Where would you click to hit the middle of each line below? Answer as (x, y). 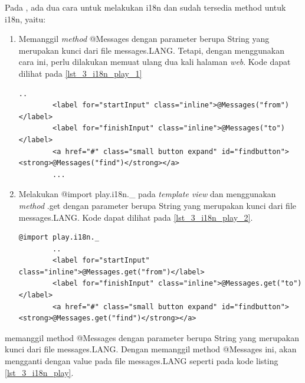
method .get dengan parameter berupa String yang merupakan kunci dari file (157, 205)
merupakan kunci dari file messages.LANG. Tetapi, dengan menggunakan (151, 50)
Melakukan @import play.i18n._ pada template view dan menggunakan (147, 194)
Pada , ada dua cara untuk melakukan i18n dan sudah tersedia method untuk (145, 7)
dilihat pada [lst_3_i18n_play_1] (80, 73)
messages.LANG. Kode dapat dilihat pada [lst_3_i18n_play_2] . (136, 217)
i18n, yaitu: (25, 19)
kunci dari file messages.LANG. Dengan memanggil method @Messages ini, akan (151, 349)
